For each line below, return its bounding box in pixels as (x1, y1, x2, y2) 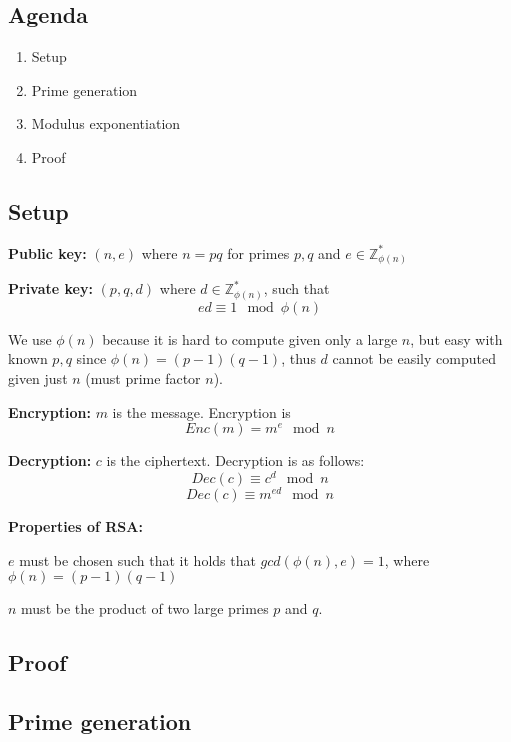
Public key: (8, 242, 87, 263)
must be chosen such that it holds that (19, 549, 256, 570)
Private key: (8, 278, 93, 299)
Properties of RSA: (8, 515, 143, 536)
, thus (281, 348, 316, 369)
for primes (227, 242, 290, 263)
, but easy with (410, 328, 503, 349)
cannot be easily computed (332, 348, 496, 369)
